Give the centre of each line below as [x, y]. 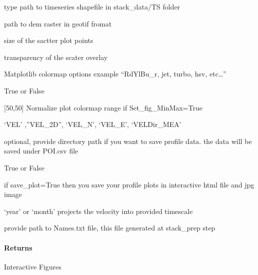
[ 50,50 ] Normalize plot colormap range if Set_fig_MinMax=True [103, 107]
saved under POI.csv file [41, 151]
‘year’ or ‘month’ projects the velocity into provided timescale [98, 211]
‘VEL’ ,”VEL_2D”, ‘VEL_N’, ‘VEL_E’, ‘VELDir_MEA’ [93, 124]
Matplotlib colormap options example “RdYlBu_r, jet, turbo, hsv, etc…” [115, 74]
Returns [18, 247]
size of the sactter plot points [49, 40]
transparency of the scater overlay [56, 57]
